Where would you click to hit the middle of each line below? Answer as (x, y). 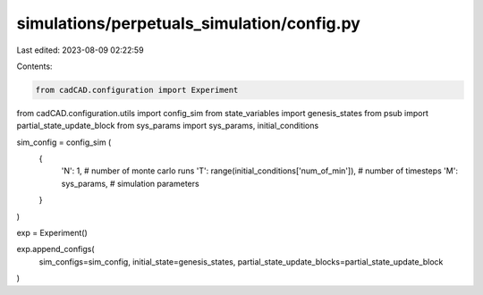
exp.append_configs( (55, 249)
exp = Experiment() (52, 233)
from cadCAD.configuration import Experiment (137, 90)
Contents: (34, 66)
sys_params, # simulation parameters (131, 183)
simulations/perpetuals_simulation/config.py (189, 23)
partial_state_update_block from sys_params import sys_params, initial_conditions (168, 126)
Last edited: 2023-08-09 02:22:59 (80, 50)
